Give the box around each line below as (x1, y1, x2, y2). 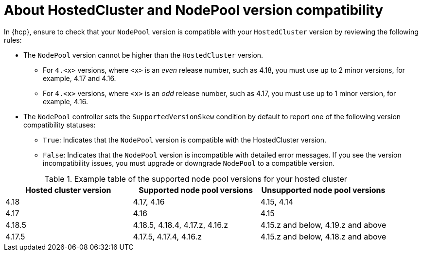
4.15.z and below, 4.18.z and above (260, 231, 387, 241)
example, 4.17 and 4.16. (43, 74, 116, 82)
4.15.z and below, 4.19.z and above (260, 220, 387, 230)
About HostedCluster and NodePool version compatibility (4, 2, 383, 18)
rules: (4, 35, 22, 44)
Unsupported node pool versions (261, 185, 386, 195)
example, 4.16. (43, 97, 88, 106)
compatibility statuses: (23, 120, 96, 129)
